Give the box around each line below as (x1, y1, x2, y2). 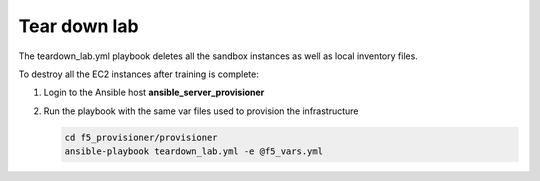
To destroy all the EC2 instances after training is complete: (18, 68, 259, 80)
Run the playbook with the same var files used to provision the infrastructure (43, 105, 359, 117)
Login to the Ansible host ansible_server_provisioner (43, 86, 265, 99)
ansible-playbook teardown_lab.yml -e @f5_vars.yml (64, 146, 324, 157)
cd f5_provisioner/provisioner (64, 131, 219, 143)
